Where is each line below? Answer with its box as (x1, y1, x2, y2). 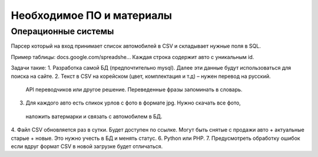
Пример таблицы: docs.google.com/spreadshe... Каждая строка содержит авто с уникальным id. (11, 53, 254, 60)
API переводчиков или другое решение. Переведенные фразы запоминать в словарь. (25, 86, 243, 93)
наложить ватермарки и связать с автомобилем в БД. (25, 113, 163, 120)
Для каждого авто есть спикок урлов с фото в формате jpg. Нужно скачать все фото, (25, 99, 241, 106)
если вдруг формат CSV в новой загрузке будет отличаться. (11, 142, 163, 150)
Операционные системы (11, 26, 114, 37)
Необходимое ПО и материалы (11, 9, 173, 22)
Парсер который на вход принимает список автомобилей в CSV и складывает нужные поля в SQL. (11, 42, 261, 50)
